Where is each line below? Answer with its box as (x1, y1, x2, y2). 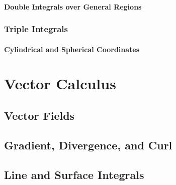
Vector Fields (4, 107, 75, 123)
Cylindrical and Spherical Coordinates (4, 44, 140, 54)
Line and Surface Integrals (4, 166, 144, 182)
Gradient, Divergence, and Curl (4, 137, 172, 152)
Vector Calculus (4, 73, 116, 94)
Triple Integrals (4, 23, 68, 35)
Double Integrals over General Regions (4, 1, 142, 12)
